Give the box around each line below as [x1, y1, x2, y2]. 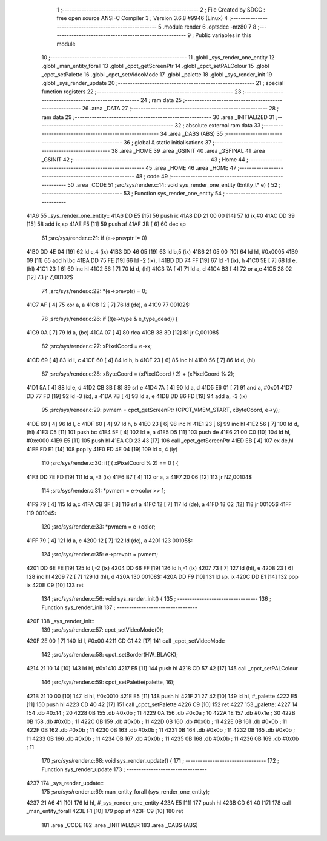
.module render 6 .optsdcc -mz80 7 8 [162, 23, 257, 30]
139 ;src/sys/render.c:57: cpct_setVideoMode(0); [41, 626, 163, 633]
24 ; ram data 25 [140, 96, 182, 103]
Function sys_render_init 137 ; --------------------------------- [41, 604, 198, 611]
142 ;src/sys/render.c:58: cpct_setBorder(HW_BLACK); [41, 651, 178, 658]
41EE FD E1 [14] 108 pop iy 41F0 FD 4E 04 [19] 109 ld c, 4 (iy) [26, 445, 178, 453]
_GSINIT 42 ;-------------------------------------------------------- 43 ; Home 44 [41, 155, 245, 163]
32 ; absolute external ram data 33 [174, 122, 261, 129]
